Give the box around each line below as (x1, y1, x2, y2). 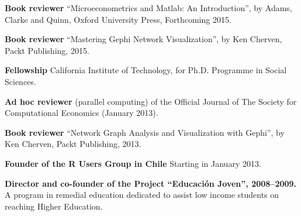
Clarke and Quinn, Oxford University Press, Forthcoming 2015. (5, 13, 231, 25)
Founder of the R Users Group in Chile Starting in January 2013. (5, 157, 261, 169)
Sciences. (5, 75, 36, 87)
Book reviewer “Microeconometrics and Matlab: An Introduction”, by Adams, (5, 2, 292, 13)
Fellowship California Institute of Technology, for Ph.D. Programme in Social (5, 64, 287, 76)
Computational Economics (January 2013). (5, 107, 158, 119)
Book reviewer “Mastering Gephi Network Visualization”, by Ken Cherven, (5, 33, 282, 45)
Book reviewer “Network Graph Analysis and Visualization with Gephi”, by (5, 126, 285, 138)
